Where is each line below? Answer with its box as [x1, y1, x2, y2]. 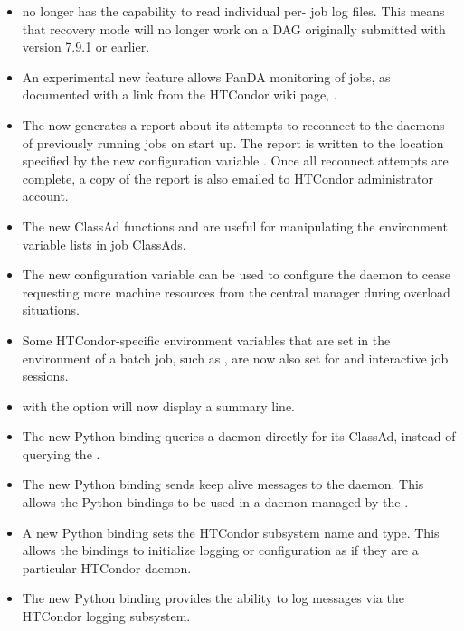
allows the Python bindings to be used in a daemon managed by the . [22, 493, 409, 512]
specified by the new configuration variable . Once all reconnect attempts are [22, 151, 449, 170]
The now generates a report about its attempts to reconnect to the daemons [22, 115, 445, 134]
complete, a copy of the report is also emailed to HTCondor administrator [22, 168, 434, 187]
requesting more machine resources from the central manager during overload [22, 282, 450, 301]
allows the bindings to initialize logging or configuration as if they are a [22, 541, 419, 560]
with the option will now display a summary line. [22, 396, 296, 415]
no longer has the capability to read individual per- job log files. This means [22, 2, 445, 20]
